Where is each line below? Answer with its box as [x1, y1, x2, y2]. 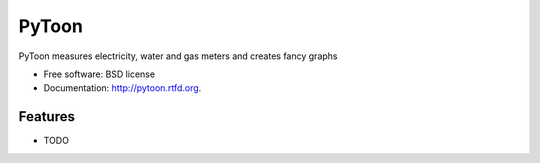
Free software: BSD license [43, 68, 155, 80]
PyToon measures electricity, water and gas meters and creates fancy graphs [18, 50, 338, 62]
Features [18, 108, 75, 125]
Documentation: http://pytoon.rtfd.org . [43, 82, 202, 94]
